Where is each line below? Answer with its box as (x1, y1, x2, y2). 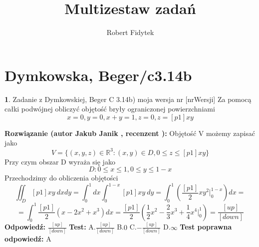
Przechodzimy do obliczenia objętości (4, 172, 118, 183)
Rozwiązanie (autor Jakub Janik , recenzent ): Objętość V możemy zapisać (4, 127, 255, 138)
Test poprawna (180, 221, 232, 232)
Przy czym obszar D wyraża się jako (4, 156, 115, 166)
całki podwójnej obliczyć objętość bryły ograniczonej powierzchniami (4, 103, 215, 114)
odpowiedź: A (4, 233, 51, 243)
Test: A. (69, 221, 96, 232)
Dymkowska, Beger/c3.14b (4, 64, 192, 85)
